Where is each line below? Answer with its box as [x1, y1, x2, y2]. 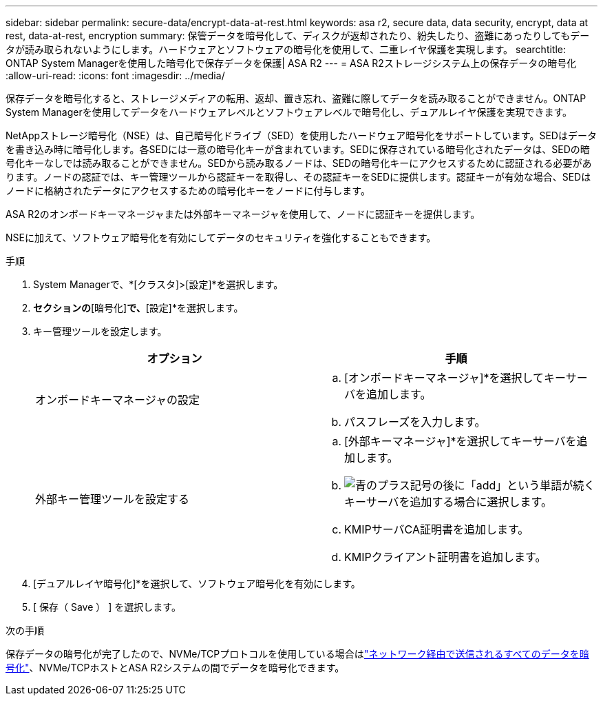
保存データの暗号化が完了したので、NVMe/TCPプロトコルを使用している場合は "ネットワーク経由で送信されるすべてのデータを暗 [6, 648, 589, 660]
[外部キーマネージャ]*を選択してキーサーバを [344, 434, 577, 448]
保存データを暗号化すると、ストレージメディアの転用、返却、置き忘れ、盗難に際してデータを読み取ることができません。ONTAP [6, 92, 586, 104]
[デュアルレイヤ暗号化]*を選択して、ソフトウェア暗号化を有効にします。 [33, 578, 361, 589]
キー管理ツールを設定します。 [33, 325, 167, 337]
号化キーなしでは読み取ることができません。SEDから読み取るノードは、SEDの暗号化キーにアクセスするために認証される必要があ [6, 157, 592, 169]
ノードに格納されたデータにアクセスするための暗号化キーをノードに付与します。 [6, 185, 370, 196]
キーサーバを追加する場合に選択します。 [344, 495, 552, 509]
